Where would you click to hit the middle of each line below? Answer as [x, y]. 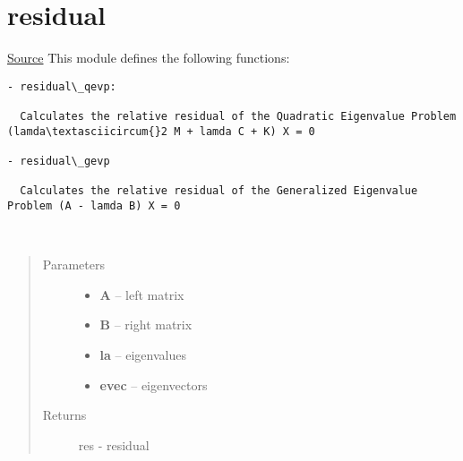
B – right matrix [146, 324]
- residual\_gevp [59, 161]
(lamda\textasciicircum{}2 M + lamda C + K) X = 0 [161, 131]
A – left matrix [142, 294]
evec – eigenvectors [154, 384]
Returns [64, 415]
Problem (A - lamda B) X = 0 [94, 205]
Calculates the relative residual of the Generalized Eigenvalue [219, 191]
